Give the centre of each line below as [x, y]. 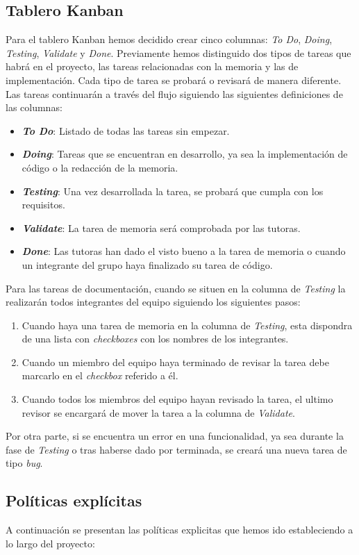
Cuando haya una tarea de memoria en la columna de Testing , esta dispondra [187, 325]
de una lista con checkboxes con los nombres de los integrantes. [155, 339]
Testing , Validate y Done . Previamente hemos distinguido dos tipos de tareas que [178, 52]
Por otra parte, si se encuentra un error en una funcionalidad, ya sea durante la [175, 436]
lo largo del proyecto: [50, 543]
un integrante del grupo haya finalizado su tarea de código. [147, 264]
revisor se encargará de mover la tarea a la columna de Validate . [158, 412]
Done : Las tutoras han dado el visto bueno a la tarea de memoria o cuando [184, 251]
